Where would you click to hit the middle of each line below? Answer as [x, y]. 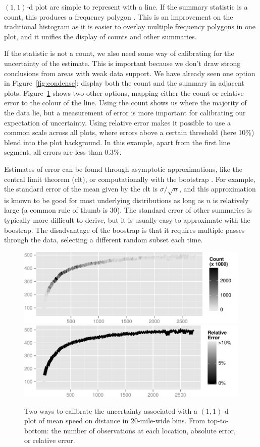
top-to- [218, 421]
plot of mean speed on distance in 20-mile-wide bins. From [115, 421]
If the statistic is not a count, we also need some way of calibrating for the [119, 53]
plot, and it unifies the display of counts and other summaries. [100, 36]
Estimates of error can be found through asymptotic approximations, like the [123, 169]
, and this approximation [217, 189]
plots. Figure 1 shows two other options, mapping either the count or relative [124, 92]
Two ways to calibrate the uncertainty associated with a [111, 410]
